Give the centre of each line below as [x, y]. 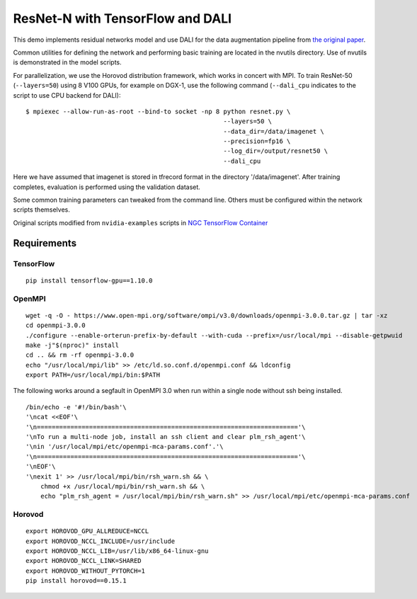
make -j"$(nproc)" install [73, 345]
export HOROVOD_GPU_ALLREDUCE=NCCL [87, 531]
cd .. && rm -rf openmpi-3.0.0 [80, 355]
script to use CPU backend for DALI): [67, 95]
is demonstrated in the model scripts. [67, 62]
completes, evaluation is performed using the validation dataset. [107, 187]
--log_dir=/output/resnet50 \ [276, 151]
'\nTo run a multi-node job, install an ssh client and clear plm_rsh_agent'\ [166, 437]
